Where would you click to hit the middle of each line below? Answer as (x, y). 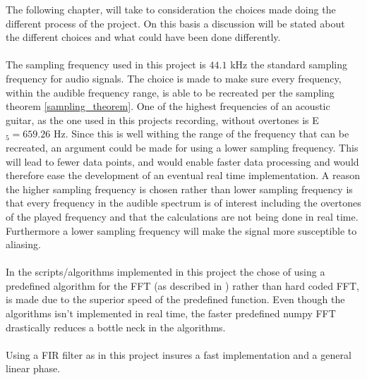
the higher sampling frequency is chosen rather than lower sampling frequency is (179, 189)
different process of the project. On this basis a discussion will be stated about (175, 23)
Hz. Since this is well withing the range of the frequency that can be (201, 134)
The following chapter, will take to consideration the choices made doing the (171, 9)
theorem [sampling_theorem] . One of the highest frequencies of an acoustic (168, 106)
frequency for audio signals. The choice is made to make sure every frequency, (174, 78)
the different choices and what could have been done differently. (143, 37)
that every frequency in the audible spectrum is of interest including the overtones (183, 203)
